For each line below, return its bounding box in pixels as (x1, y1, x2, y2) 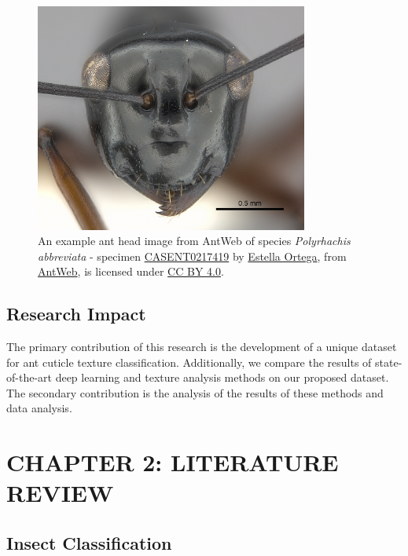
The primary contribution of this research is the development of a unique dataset (6, 338, 397, 355)
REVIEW (6, 477, 114, 509)
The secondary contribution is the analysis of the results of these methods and (6, 384, 384, 401)
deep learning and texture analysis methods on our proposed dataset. (55, 369, 389, 386)
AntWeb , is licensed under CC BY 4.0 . (38, 263, 224, 280)
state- (375, 353, 402, 370)
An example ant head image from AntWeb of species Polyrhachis (38, 232, 351, 249)
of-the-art (6, 369, 52, 386)
